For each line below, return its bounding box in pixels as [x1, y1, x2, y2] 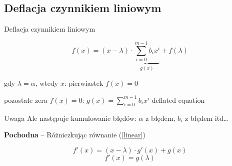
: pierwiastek [64, 78, 103, 88]
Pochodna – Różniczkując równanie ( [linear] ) [4, 129, 145, 140]
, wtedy [35, 78, 58, 88]
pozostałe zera [4, 94, 47, 105]
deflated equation [151, 94, 205, 105]
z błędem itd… [184, 112, 228, 123]
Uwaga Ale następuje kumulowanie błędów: [4, 112, 136, 123]
